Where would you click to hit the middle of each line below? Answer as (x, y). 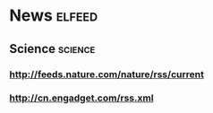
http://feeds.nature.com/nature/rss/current (106, 74)
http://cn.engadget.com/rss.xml (81, 98)
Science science (52, 49)
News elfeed (54, 16)
